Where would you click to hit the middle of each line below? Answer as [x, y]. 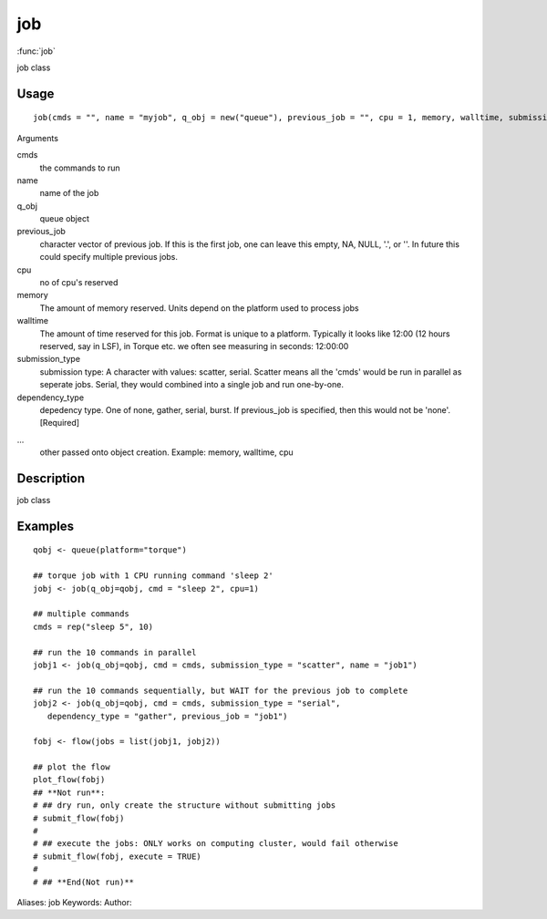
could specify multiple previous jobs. [108, 257]
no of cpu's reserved [79, 283]
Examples [46, 526]
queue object [65, 219]
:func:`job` [36, 51]
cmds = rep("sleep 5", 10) [93, 626]
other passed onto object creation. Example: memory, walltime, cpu [166, 452]
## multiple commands [81, 614]
